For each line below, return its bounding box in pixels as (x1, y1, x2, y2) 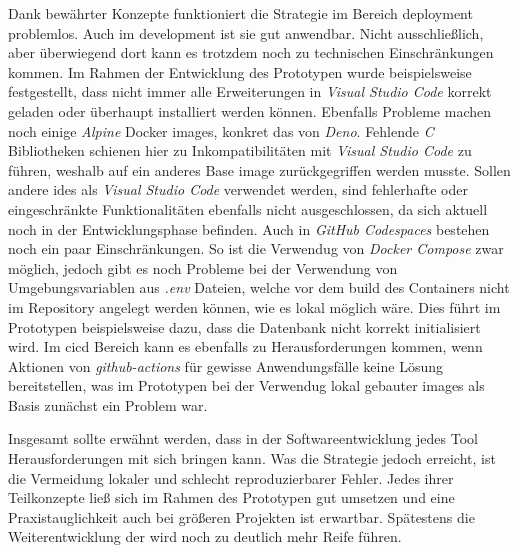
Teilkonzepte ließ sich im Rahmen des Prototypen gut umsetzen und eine (8, 487, 455, 508)
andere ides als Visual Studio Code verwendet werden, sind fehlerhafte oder (8, 179, 468, 200)
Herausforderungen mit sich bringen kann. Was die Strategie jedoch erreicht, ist (8, 448, 496, 469)
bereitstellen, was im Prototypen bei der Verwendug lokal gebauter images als (8, 375, 485, 396)
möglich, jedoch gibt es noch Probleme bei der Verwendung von (8, 257, 398, 278)
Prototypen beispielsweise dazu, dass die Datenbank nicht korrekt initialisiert (8, 316, 481, 337)
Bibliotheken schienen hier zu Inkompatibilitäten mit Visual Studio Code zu (8, 140, 472, 161)
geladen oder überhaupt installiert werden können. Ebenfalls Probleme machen (8, 100, 492, 121)
